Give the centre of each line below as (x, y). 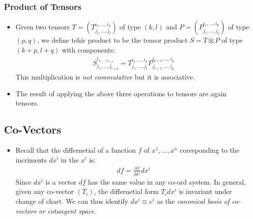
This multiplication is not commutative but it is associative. (105, 76)
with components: (89, 49)
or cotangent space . (67, 210)
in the (70, 159)
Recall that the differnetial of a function (76, 150)
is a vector (61, 181)
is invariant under (206, 191)
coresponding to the (210, 150)
